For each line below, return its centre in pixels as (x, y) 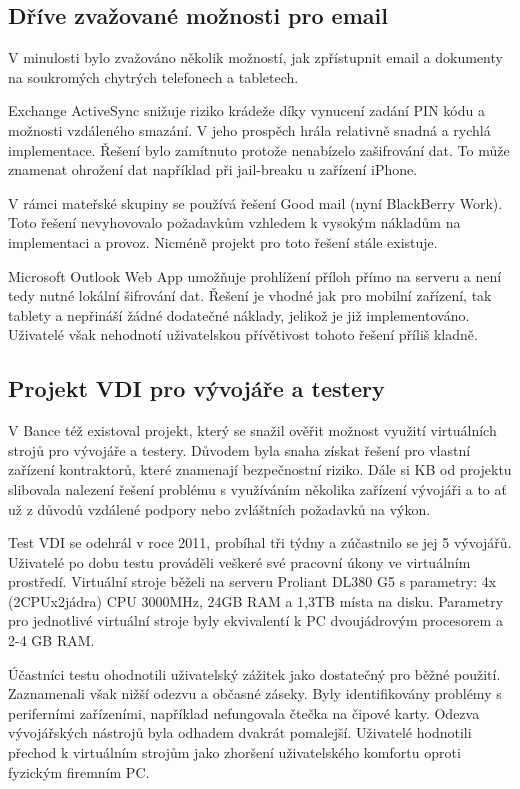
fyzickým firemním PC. (79, 771)
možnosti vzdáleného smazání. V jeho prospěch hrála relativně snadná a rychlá (249, 129)
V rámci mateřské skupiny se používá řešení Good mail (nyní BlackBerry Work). (255, 202)
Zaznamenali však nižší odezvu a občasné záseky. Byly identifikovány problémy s (255, 693)
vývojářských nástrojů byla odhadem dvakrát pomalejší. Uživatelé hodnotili (240, 732)
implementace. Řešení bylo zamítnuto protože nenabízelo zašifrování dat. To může (259, 149)
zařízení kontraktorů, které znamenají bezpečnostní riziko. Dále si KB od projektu (260, 469)
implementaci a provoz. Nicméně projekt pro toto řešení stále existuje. (223, 241)
